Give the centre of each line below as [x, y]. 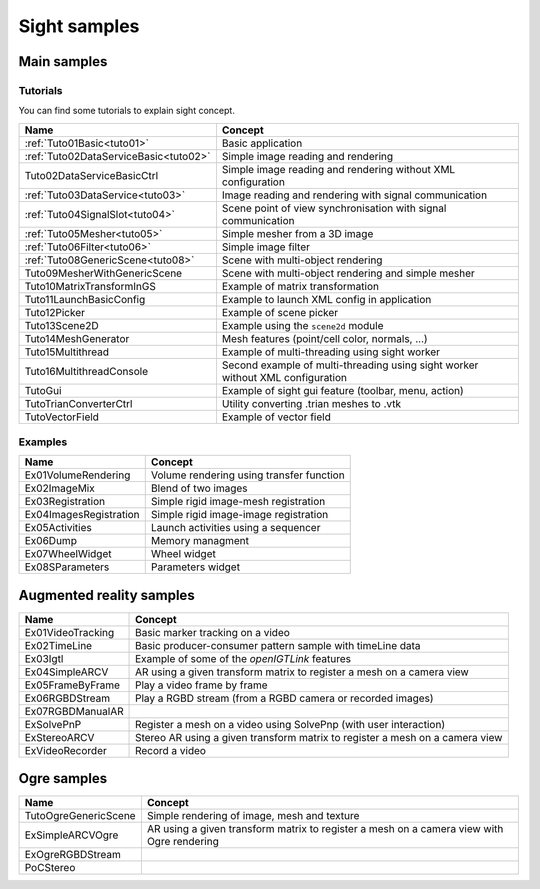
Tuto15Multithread [67, 352]
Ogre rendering [182, 842]
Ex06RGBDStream [67, 698]
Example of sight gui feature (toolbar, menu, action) [342, 390]
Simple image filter [265, 247]
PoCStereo [50, 868]
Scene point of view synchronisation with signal [334, 208]
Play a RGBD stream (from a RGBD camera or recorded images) [284, 698]
